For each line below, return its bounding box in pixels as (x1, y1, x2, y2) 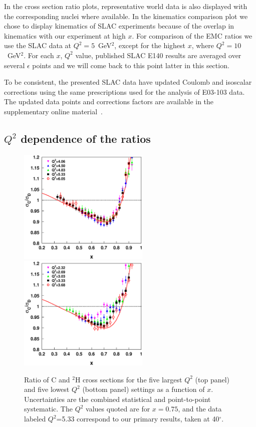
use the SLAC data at (4, 40, 72, 51)
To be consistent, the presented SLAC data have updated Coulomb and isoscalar (4, 77, 252, 87)
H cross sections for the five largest (75, 374, 182, 384)
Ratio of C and (24, 374, 70, 384)
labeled (24, 413, 46, 424)
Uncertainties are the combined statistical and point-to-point (24, 393, 211, 404)
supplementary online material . (4, 106, 103, 116)
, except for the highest (114, 40, 186, 51)
